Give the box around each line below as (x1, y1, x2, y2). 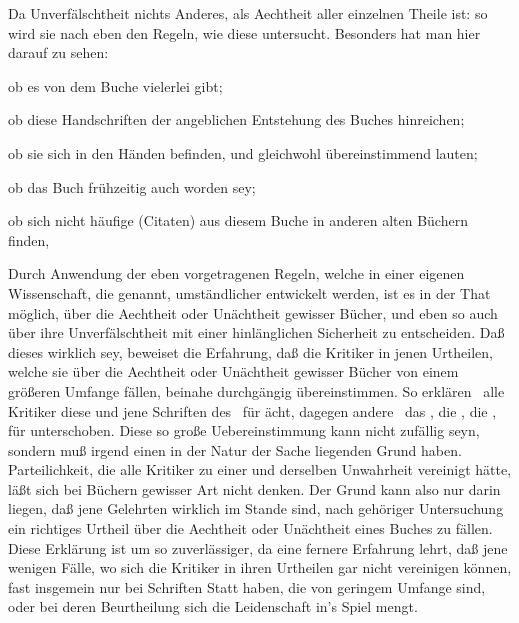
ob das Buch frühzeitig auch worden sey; (8, 176, 256, 197)
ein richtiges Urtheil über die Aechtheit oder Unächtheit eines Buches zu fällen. (8, 518, 493, 539)
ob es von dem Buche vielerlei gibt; (8, 75, 223, 96)
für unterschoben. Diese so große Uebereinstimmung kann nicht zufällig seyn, (8, 420, 480, 441)
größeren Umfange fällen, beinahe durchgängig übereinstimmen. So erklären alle (8, 380, 505, 401)
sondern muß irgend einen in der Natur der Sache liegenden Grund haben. (8, 439, 462, 460)
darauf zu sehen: (8, 42, 109, 63)
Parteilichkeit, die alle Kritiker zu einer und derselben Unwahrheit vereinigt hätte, (8, 459, 512, 480)
